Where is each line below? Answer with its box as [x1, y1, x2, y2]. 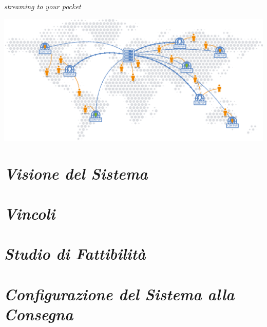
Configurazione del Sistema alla [4, 283, 235, 304]
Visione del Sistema [4, 162, 148, 184]
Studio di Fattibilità [4, 243, 146, 264]
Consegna [4, 303, 73, 324]
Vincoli [4, 202, 55, 224]
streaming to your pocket [4, 1, 81, 11]
